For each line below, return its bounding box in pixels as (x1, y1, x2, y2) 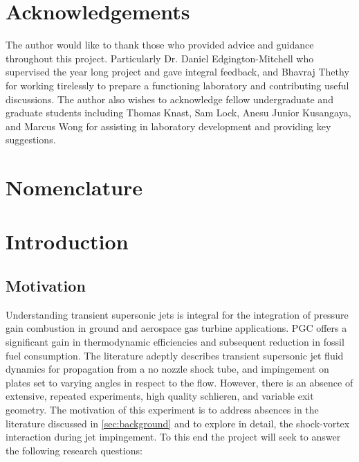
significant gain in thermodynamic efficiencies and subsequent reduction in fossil (6, 335, 344, 349)
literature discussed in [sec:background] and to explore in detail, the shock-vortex (6, 416, 350, 430)
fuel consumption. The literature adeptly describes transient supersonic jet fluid (6, 348, 344, 362)
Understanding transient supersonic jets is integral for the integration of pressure (6, 307, 349, 321)
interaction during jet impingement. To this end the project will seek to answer (6, 429, 341, 444)
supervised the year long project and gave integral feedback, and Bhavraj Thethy (6, 64, 349, 79)
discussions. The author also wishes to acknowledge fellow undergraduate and (6, 91, 333, 106)
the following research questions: (6, 443, 142, 457)
